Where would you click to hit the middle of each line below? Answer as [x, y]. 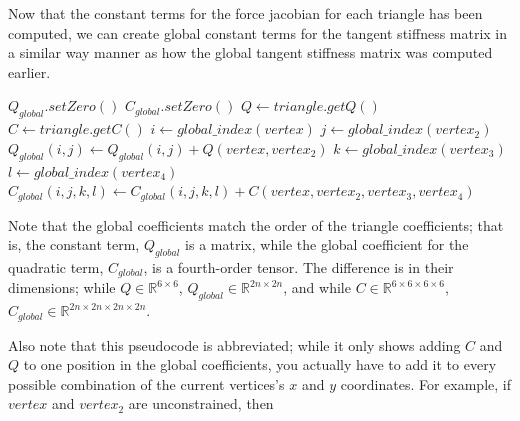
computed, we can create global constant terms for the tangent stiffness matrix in [258, 32]
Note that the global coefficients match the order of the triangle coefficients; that [256, 224]
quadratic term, [56, 267]
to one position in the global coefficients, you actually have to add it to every [260, 364]
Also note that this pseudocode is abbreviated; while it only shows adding [234, 344]
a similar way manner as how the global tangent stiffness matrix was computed [250, 52]
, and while [317, 287]
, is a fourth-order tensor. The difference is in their [298, 267]
